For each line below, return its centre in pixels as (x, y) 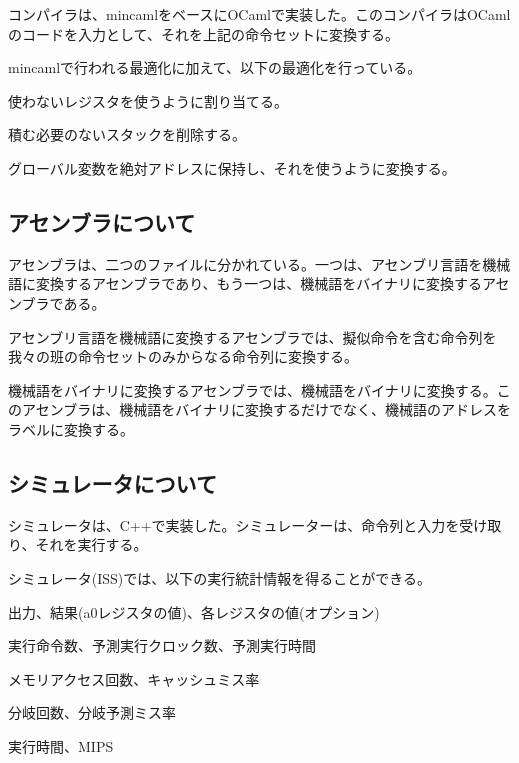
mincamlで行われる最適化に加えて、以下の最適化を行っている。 (215, 67)
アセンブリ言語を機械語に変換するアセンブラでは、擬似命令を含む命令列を (252, 336)
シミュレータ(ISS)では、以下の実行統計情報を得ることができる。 (219, 577)
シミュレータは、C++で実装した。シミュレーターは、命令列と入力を (234, 524)
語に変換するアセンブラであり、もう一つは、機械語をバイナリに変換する (245, 283)
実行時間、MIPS (61, 745)
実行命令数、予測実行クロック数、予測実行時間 (162, 645)
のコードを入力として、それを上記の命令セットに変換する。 (203, 33)
